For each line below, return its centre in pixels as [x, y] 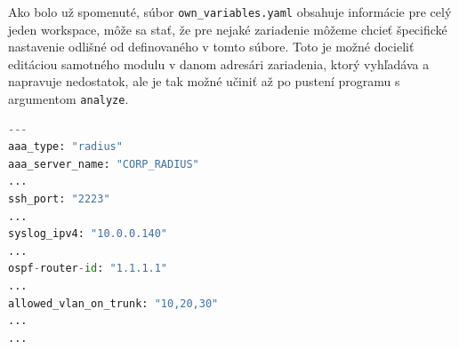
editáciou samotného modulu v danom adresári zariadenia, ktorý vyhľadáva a [219, 63]
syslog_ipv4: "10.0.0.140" [88, 234]
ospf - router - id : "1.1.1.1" [88, 269]
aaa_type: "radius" [65, 147]
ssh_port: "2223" [59, 199]
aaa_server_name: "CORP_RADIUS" [104, 164]
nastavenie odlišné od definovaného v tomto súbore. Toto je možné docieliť [211, 47]
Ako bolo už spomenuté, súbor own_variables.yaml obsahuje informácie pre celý [230, 12]
